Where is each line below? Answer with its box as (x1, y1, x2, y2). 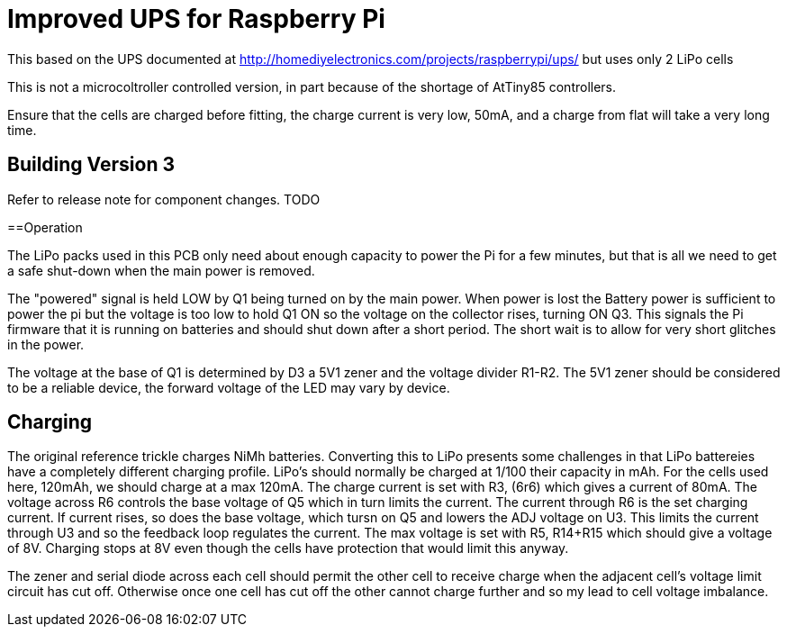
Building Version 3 (7, 153, 175, 177)
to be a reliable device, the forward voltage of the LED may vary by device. (7, 379, 450, 395)
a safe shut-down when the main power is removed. (7, 262, 315, 278)
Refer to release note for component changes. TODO (7, 191, 321, 207)
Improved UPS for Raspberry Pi (7, 4, 385, 34)
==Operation (7, 219, 83, 235)
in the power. (7, 336, 85, 352)
